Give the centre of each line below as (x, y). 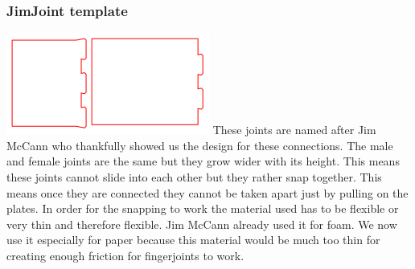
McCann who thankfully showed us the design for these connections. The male (200, 145)
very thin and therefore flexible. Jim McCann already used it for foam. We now (202, 224)
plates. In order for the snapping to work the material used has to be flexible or (203, 208)
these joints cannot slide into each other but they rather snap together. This (194, 177)
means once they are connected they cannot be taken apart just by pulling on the (207, 192)
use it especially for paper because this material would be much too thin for (193, 240)
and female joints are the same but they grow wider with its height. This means (203, 161)
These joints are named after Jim (294, 130)
